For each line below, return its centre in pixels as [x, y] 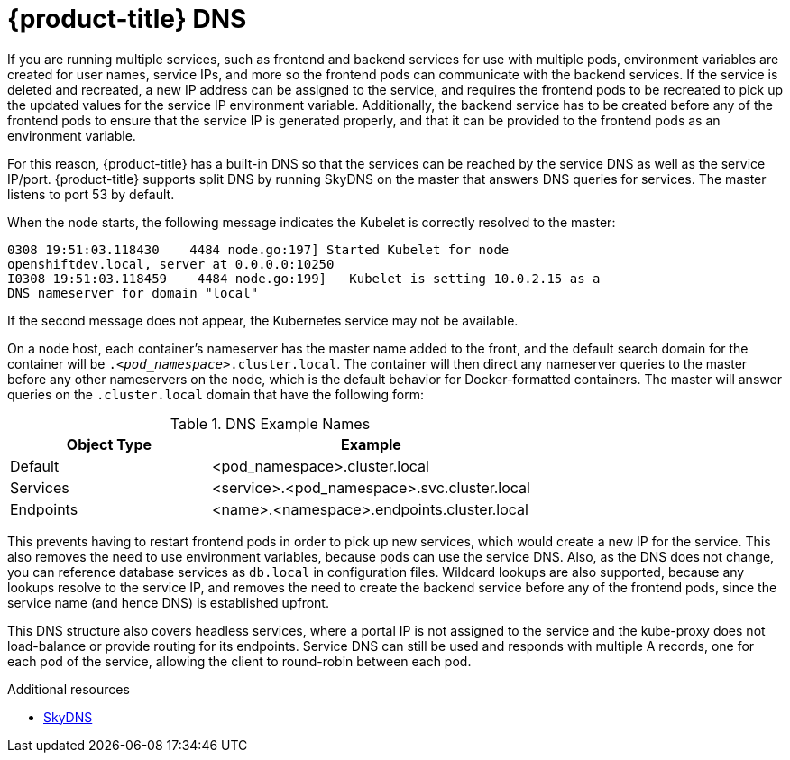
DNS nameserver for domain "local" [133, 293]
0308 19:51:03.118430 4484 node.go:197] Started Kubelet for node [258, 249]
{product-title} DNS [127, 19]
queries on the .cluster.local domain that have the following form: [216, 394]
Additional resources [69, 689]
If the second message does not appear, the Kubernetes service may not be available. [263, 320]
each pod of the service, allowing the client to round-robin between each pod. [239, 661]
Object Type [109, 444]
